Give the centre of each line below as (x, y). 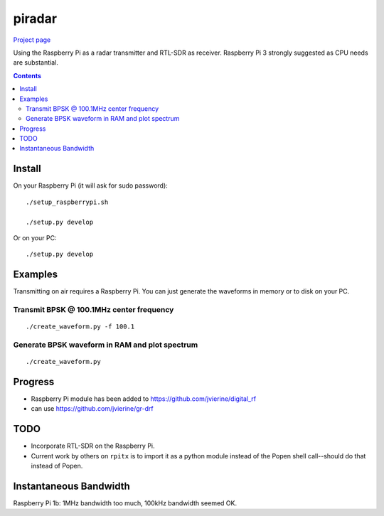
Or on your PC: (35, 237)
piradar (35, 18)
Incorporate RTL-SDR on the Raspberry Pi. (93, 446)
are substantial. (36, 63)
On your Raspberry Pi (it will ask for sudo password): (91, 186)
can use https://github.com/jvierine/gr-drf (92, 409)
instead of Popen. (57, 466)
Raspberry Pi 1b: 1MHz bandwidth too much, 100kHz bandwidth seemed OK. (125, 503)
